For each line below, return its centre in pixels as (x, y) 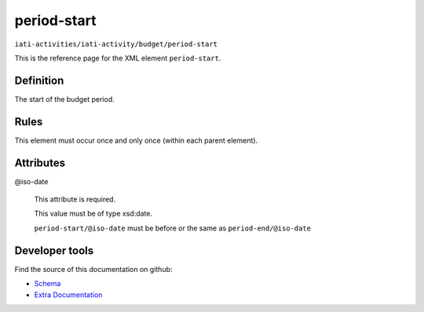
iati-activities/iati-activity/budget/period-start (116, 44)
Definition (39, 80)
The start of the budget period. (65, 99)
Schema (48, 284)
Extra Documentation (68, 295)
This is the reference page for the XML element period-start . (118, 58)
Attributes (40, 163)
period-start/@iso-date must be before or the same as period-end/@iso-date (173, 228)
